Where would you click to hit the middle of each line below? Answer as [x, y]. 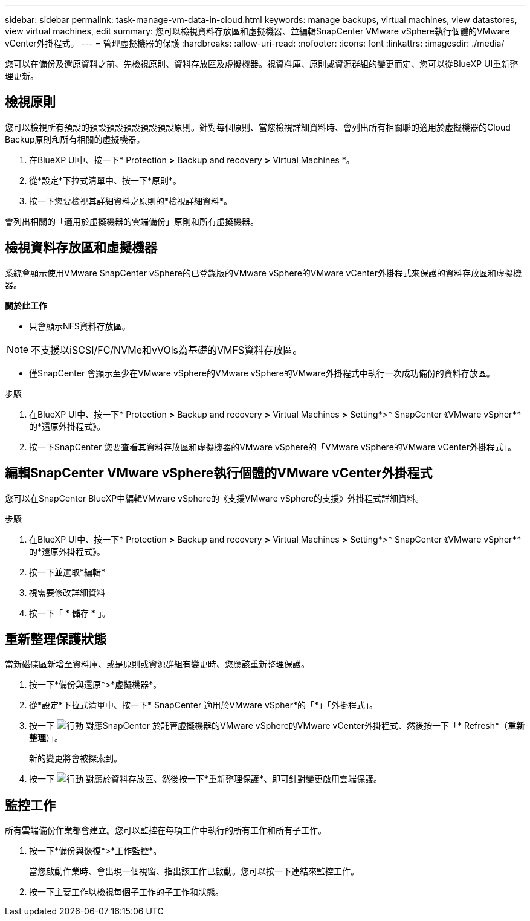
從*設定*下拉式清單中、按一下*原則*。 [105, 180]
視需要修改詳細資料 [67, 592]
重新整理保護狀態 [56, 639]
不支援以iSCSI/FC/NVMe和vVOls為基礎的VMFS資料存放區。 [167, 350]
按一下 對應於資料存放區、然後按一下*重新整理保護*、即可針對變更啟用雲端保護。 [205, 779]
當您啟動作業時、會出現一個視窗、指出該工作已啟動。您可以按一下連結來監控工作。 [194, 871]
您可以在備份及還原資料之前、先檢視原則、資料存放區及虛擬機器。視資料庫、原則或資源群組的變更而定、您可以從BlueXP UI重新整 [262, 64]
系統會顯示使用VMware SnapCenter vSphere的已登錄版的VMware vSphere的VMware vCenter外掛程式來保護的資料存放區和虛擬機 [263, 273]
